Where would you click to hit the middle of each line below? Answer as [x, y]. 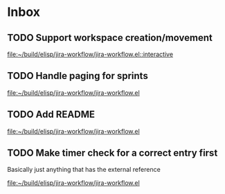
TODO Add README [51, 115]
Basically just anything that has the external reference [84, 170]
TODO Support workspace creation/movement [110, 38]
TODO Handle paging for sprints [78, 76]
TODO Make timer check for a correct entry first [112, 153]
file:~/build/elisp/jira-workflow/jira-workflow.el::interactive [90, 54]
